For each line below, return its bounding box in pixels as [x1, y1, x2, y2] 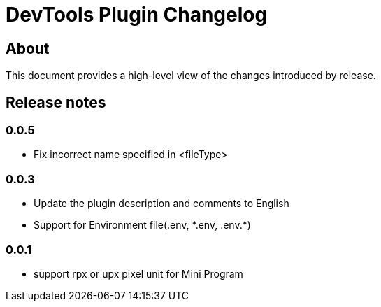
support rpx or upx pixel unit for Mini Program [34, 267, 243, 280]
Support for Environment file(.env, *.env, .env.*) [34, 219, 251, 231]
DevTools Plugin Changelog [6, 3, 268, 27]
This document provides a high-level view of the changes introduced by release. [6, 69, 376, 82]
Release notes [6, 93, 106, 111]
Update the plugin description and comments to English [34, 197, 289, 210]
